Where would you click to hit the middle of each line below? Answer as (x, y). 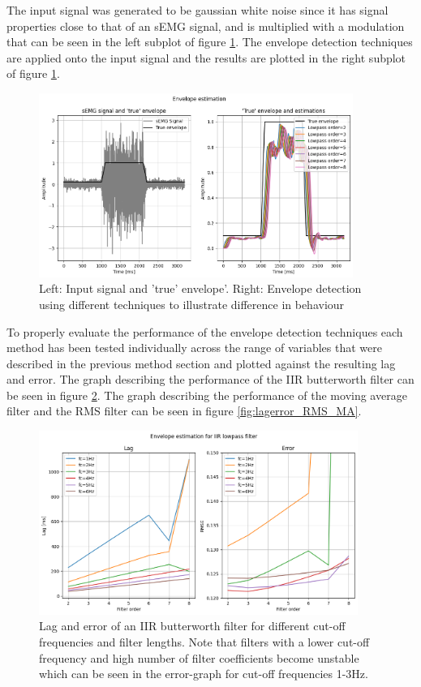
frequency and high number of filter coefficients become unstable (199, 657)
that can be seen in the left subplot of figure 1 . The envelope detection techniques (210, 42)
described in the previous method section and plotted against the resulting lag (201, 363)
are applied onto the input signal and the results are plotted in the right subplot (206, 57)
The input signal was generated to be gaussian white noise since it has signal (198, 10)
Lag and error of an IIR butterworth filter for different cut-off (192, 626)
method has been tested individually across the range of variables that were (194, 348)
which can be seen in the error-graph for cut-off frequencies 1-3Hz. (204, 674)
